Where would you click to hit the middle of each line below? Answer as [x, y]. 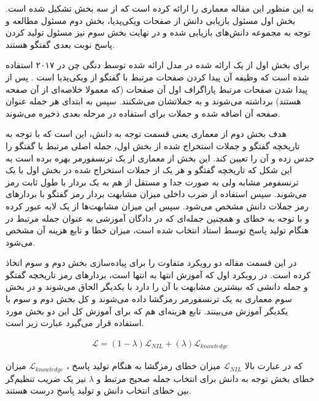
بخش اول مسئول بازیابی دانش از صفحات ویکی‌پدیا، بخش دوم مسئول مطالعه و [151, 20]
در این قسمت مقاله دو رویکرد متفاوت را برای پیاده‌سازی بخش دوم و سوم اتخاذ [151, 263]
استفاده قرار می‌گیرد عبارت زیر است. [75, 323]
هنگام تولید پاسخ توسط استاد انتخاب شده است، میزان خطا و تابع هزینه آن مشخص [157, 230]
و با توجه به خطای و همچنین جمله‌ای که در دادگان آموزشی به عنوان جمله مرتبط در [158, 218]
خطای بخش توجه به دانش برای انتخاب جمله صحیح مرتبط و [206, 378]
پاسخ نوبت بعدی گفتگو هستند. [60, 44]
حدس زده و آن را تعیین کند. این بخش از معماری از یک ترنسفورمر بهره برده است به [160, 158]
